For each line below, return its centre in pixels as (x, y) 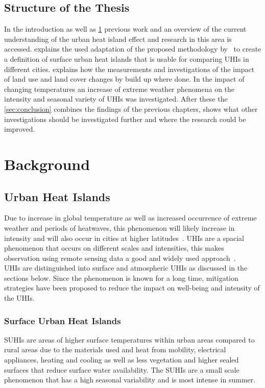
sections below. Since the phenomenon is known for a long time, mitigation (121, 277)
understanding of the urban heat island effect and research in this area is (118, 39)
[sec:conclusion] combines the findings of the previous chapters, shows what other (131, 108)
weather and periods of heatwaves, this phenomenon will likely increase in (119, 227)
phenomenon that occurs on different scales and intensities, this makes (114, 248)
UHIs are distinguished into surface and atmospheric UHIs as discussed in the (126, 268)
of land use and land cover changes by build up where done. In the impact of (124, 79)
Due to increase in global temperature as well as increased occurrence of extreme (130, 218)
